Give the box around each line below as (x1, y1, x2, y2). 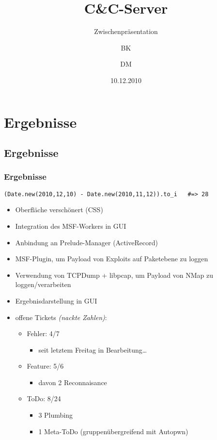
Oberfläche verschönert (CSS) (15, 204, 103, 215)
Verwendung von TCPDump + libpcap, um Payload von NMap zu (15, 270, 214, 280)
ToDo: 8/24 (27, 393, 61, 404)
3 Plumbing (38, 410, 73, 420)
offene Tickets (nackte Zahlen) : (15, 312, 107, 322)
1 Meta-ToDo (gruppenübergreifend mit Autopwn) (38, 426, 188, 436)
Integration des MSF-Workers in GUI (15, 220, 126, 231)
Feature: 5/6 (27, 361, 64, 371)
